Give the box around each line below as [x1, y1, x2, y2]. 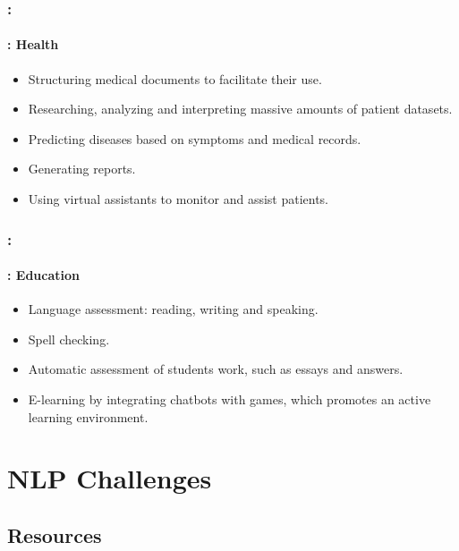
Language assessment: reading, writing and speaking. [28, 300, 319, 318]
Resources [7, 521, 102, 548]
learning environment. [28, 407, 149, 426]
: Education [7, 266, 81, 284]
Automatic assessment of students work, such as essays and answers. [28, 360, 404, 378]
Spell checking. [28, 329, 110, 348]
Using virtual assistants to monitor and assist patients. [28, 190, 329, 208]
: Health [7, 35, 59, 54]
